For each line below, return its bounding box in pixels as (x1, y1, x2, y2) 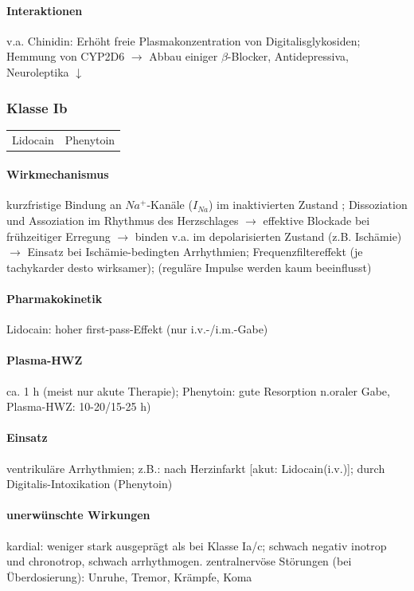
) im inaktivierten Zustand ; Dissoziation (208, 196, 408, 213)
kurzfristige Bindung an (6, 196, 122, 213)
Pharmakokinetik (6, 290, 103, 306)
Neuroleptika (6, 63, 69, 80)
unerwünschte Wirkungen (6, 506, 150, 523)
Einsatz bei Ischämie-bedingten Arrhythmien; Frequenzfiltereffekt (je (27, 243, 363, 260)
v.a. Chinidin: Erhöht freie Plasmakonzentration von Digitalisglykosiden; (6, 32, 361, 49)
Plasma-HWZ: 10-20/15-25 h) (6, 398, 151, 415)
